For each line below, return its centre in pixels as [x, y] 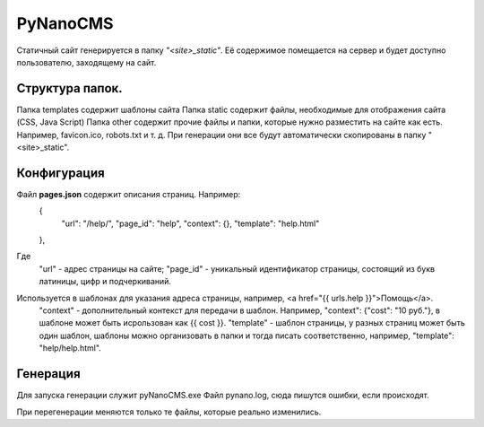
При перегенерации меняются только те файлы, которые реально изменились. [169, 412]
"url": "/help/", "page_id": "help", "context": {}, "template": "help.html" [190, 223]
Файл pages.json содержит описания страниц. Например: [129, 194]
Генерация [48, 374]
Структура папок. [69, 88]
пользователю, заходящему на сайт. [86, 62]
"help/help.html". [70, 348]
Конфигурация [60, 173]
